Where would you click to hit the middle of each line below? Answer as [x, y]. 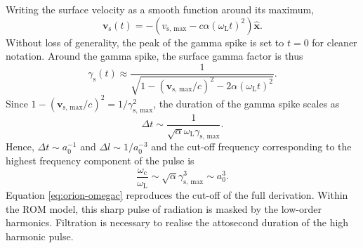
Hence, [20, 146]
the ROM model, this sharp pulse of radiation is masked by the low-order [164, 208]
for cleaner [335, 42]
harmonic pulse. [40, 236]
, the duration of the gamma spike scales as [246, 103]
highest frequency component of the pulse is [100, 160]
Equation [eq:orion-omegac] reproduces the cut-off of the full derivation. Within [177, 195]
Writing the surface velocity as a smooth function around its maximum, [160, 9]
